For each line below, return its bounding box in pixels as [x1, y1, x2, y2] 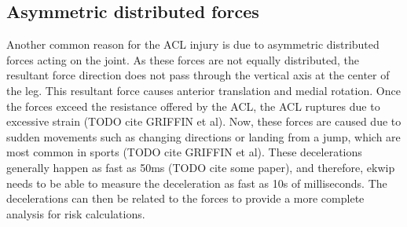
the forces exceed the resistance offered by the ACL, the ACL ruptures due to [6, 97, 380, 114]
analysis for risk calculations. [6, 205, 145, 222]
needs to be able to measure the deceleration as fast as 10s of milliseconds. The [6, 174, 387, 191]
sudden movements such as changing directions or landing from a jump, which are [6, 128, 401, 145]
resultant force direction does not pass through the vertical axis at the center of [6, 67, 390, 83]
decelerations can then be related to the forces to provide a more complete [6, 190, 365, 207]
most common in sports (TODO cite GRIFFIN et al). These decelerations [6, 144, 362, 160]
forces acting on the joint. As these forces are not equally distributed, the [6, 51, 359, 68]
